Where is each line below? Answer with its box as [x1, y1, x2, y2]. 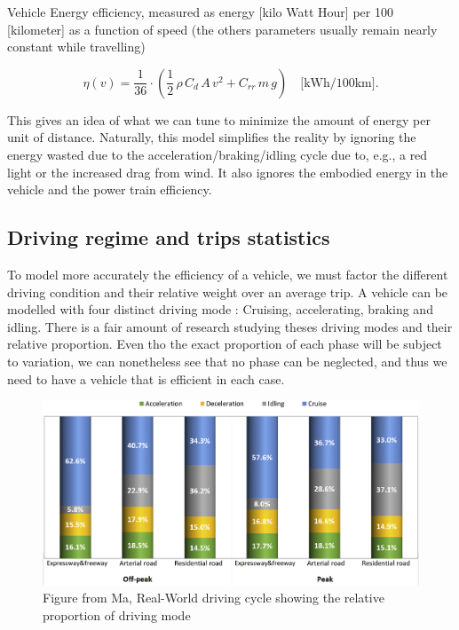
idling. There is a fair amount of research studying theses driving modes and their [7, 317, 453, 335]
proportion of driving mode [43, 605, 191, 624]
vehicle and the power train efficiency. [7, 180, 212, 199]
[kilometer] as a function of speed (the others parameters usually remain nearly [7, 20, 438, 38]
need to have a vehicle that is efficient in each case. [7, 369, 285, 388]
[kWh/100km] [300, 76, 376, 90]
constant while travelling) [7, 37, 146, 56]
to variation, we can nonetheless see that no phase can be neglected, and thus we [7, 351, 447, 370]
